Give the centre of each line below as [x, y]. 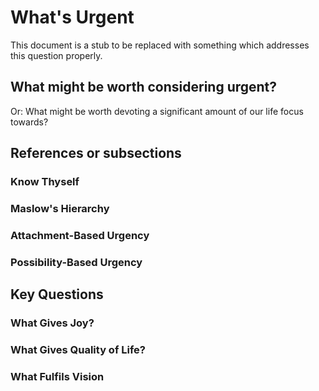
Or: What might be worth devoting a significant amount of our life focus [157, 111]
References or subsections [96, 153]
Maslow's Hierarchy [60, 208]
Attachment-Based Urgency [80, 235]
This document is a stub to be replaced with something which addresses [160, 45]
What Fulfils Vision [57, 376]
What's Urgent [72, 17]
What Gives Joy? [52, 323]
